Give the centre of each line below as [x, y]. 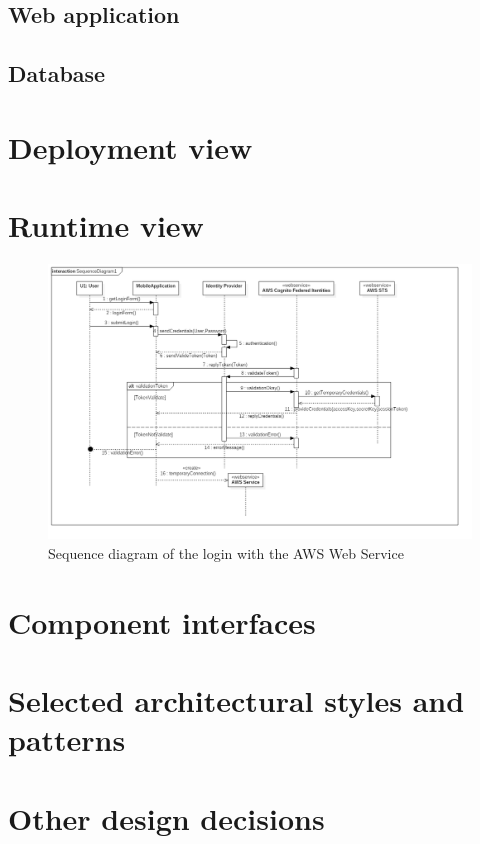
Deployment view [130, 146]
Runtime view [106, 225]
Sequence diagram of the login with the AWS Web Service [226, 553]
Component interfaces [162, 621]
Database [57, 73]
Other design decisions [166, 817]
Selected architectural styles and [236, 700]
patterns [67, 739]
